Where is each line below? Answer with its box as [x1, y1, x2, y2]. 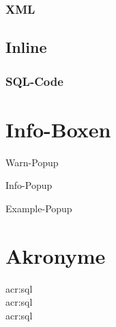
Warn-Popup [5, 155, 59, 169]
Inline [5, 36, 47, 58]
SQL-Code [5, 72, 63, 89]
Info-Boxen [5, 115, 111, 143]
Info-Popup [5, 178, 53, 192]
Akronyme [5, 241, 106, 269]
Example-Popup [5, 201, 72, 215]
